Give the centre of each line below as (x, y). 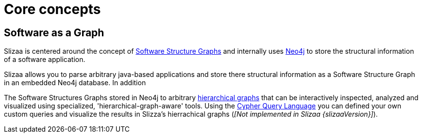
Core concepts (52, 9)
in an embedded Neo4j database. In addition (75, 83)
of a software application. (45, 60)
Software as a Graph (54, 32)
